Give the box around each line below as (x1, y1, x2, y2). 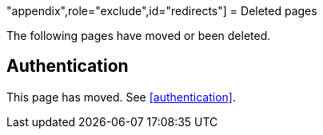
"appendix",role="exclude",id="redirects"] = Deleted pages (6, 4, 317, 18)
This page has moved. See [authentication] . (6, 89, 236, 104)
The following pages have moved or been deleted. (6, 29, 271, 42)
